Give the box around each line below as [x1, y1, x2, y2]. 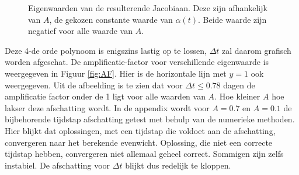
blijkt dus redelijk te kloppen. [125, 159, 231, 171]
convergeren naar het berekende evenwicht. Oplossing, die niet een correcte [5, 136, 273, 148]
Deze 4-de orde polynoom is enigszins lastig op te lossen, [5, 44, 207, 56]
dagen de [223, 78, 255, 91]
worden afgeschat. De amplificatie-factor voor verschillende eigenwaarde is [5, 56, 269, 68]
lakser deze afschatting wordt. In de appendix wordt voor [5, 101, 210, 114]
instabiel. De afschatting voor [5, 159, 110, 171]
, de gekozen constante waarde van [49, 13, 173, 25]
